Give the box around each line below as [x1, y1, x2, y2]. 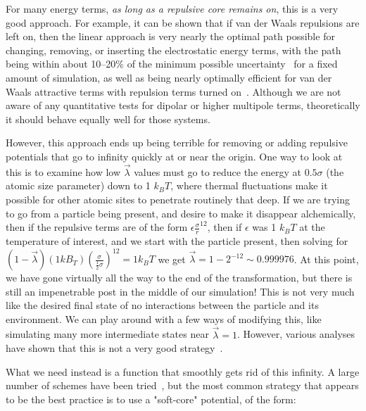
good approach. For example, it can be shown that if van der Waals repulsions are [6, 15, 360, 30]
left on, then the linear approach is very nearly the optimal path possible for [6, 29, 335, 44]
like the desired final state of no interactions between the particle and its [6, 298, 319, 312]
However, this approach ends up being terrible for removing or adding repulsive [6, 135, 348, 150]
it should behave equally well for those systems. [6, 111, 210, 126]
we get [158, 251, 186, 266]
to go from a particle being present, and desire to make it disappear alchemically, [6, 205, 356, 220]
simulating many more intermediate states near [6, 327, 209, 341]
